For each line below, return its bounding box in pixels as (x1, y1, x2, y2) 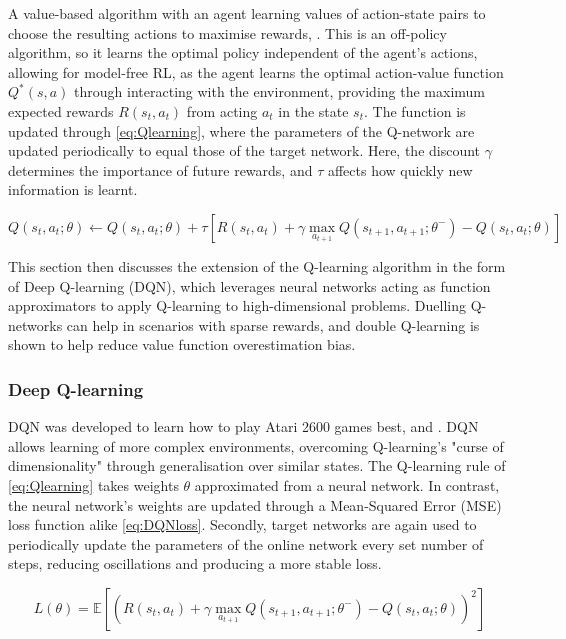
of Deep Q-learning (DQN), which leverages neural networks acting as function (8, 275, 491, 296)
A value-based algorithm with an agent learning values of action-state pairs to (8, 3, 486, 23)
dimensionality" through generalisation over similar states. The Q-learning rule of (8, 455, 506, 476)
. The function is (364, 100, 466, 121)
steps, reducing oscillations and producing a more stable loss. (8, 553, 382, 574)
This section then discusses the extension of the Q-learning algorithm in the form (8, 255, 506, 276)
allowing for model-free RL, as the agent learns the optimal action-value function (8, 61, 504, 82)
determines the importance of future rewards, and (8, 159, 313, 180)
